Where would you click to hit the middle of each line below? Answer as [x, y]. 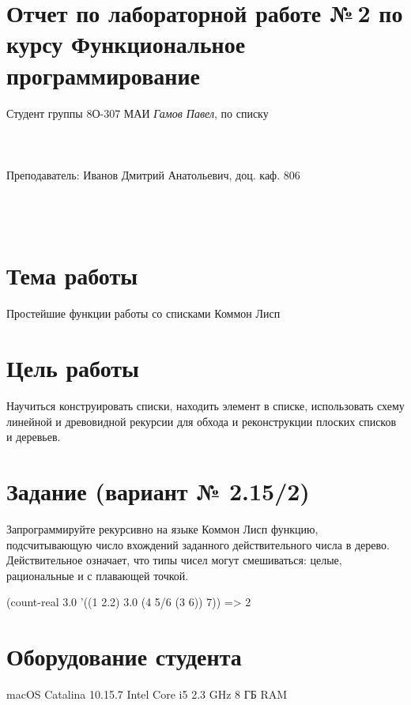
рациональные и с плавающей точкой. [98, 575]
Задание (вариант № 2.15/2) [158, 491]
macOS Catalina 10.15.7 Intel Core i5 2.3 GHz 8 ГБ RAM [147, 694]
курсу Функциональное [126, 44]
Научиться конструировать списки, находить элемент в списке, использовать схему [205, 406]
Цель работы [73, 368]
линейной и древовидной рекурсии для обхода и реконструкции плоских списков [202, 421]
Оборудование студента [124, 656]
